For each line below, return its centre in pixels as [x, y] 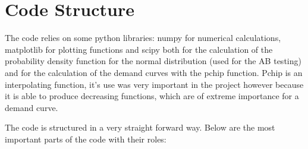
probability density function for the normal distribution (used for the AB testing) [153, 61]
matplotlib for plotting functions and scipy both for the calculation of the [139, 49]
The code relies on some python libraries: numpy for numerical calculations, [143, 38]
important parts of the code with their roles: [86, 139]
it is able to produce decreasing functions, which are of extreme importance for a [152, 96]
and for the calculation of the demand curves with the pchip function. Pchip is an [154, 72]
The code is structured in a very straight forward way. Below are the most [140, 127]
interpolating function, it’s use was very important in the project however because [154, 84]
